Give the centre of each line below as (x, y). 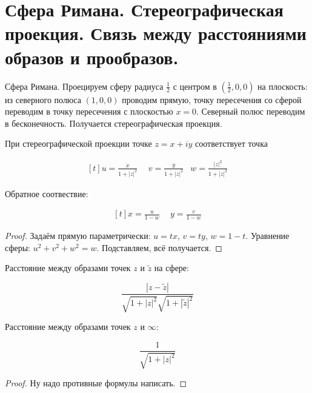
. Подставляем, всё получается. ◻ (159, 247)
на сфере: (171, 268)
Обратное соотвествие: (47, 193)
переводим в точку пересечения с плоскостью (89, 111)
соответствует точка (231, 143)
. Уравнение (267, 236)
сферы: (18, 247)
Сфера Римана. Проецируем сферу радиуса (84, 86)
